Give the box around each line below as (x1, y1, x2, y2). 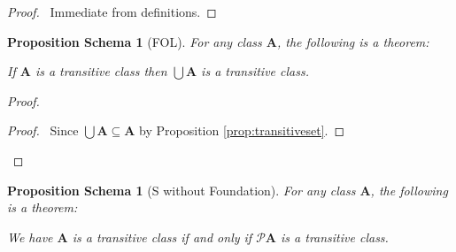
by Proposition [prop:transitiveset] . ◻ (139, 121, 345, 140)
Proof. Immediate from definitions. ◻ (7, 3, 217, 20)
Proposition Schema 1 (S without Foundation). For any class (7, 180, 356, 199)
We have (7, 227, 53, 246)
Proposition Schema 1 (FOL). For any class (7, 32, 262, 50)
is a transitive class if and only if (72, 227, 252, 246)
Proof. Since (7, 121, 79, 140)
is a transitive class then (35, 62, 167, 80)
